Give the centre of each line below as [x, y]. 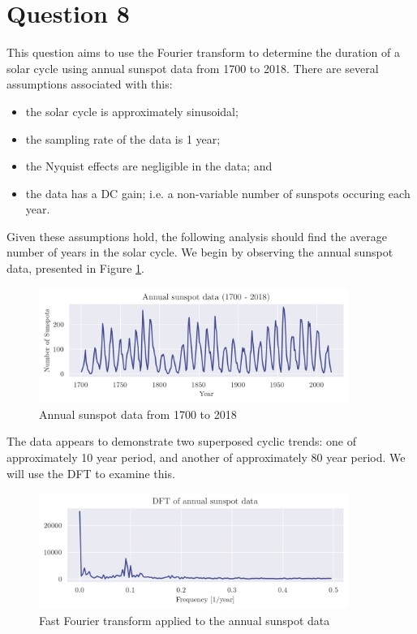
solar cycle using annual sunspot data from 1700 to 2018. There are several [193, 68]
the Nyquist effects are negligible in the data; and [149, 166]
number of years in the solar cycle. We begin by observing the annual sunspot [200, 252]
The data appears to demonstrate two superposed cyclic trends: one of [182, 441]
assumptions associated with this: [90, 84]
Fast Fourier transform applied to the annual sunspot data [185, 620]
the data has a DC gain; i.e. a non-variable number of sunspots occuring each [218, 193]
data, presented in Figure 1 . [75, 268]
